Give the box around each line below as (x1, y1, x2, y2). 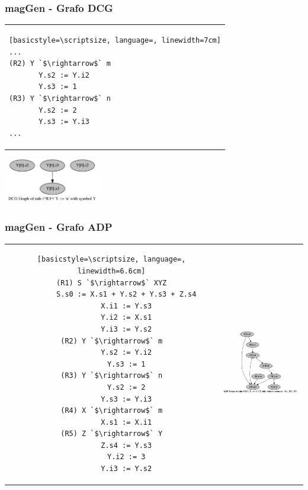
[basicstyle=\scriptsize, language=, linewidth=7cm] (9, 36, 221, 44)
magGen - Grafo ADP (5, 219, 113, 234)
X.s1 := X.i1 (101, 418, 152, 427)
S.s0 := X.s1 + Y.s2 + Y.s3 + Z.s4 (56, 290, 197, 299)
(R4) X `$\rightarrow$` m (60, 406, 163, 415)
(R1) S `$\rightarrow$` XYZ (56, 278, 167, 287)
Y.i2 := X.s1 (101, 313, 152, 322)
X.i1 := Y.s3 (101, 301, 152, 310)
